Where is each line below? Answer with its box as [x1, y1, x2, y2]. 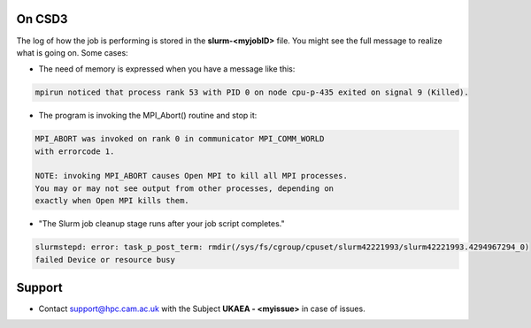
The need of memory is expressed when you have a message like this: [38, 64, 296, 74]
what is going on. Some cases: [16, 47, 128, 57]
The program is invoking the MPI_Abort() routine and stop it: [38, 111, 258, 121]
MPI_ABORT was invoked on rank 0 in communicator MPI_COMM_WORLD [35, 133, 325, 144]
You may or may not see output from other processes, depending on [35, 183, 335, 194]
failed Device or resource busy [35, 255, 176, 264]
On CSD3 [16, 11, 68, 27]
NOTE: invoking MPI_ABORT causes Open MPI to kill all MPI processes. [35, 171, 349, 181]
